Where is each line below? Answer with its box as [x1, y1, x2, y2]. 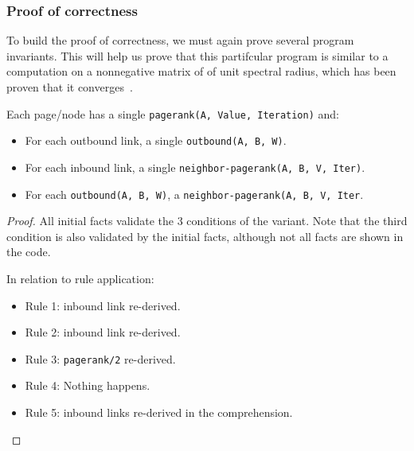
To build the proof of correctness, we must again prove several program [6, 32, 354, 49]
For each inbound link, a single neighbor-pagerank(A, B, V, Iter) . [25, 158, 365, 175]
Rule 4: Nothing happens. [25, 377, 150, 394]
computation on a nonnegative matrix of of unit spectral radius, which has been [6, 63, 396, 80]
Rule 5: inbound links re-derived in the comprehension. [25, 404, 293, 421]
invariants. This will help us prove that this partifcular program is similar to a [6, 47, 389, 64]
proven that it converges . [6, 79, 133, 95]
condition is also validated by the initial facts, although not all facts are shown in [6, 227, 404, 244]
